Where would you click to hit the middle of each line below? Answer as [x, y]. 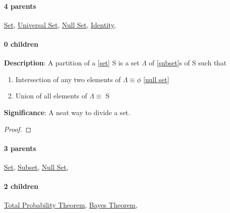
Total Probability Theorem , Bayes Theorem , [71, 205]
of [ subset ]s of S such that [187, 63]
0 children [21, 44]
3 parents [20, 148]
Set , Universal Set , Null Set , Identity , [60, 24]
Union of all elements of [51, 96]
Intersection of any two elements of [68, 79]
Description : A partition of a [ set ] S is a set [72, 63]
